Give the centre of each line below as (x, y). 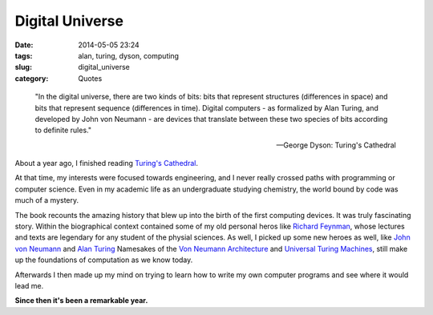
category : (32, 78)
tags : (24, 55)
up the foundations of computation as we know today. (104, 260)
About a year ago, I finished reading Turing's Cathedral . (106, 164)
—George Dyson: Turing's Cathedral (336, 145)
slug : (23, 67)
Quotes (90, 78)
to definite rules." (63, 130)
